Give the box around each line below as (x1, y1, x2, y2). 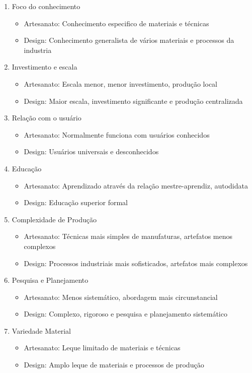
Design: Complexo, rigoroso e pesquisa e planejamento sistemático (24, 308, 227, 319)
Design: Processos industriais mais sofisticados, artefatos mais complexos (24, 258, 248, 268)
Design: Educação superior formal (24, 197, 128, 208)
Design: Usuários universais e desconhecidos (24, 146, 159, 157)
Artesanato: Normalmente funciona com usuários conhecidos (24, 129, 210, 140)
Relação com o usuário (12, 112, 81, 123)
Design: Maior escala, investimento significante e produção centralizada (24, 95, 243, 106)
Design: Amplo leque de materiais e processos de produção (24, 359, 204, 370)
